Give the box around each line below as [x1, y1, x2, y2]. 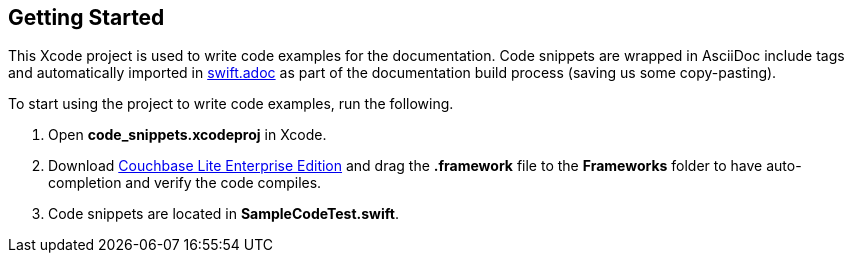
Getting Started [8, 5, 165, 30]
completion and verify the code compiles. [48, 174, 322, 192]
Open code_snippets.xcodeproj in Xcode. [48, 126, 327, 144]
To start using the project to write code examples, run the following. [8, 95, 454, 113]
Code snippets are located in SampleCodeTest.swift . [48, 205, 399, 223]
